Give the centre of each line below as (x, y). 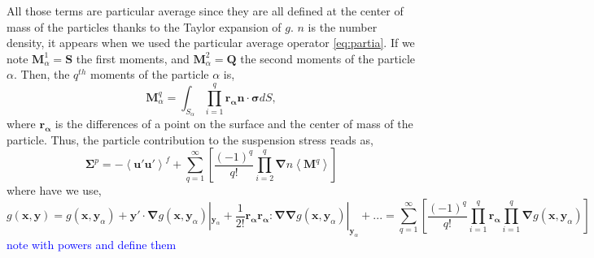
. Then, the (41, 74)
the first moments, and (133, 58)
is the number (343, 26)
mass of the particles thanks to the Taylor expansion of (144, 26)
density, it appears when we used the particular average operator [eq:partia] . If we (211, 43)
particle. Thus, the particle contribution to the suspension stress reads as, (190, 139)
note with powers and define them (92, 244)
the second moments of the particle (328, 58)
